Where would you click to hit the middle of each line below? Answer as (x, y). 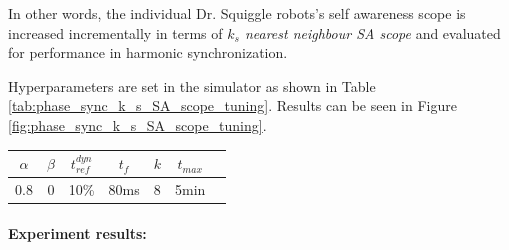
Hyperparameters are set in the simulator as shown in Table (192, 85)
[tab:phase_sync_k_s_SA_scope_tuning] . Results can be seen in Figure (232, 105)
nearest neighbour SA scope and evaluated (372, 32)
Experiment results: (77, 232)
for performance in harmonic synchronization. (148, 52)
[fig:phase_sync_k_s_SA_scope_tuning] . (137, 124)
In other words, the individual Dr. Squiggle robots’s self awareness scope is (237, 13)
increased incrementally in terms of (115, 32)
